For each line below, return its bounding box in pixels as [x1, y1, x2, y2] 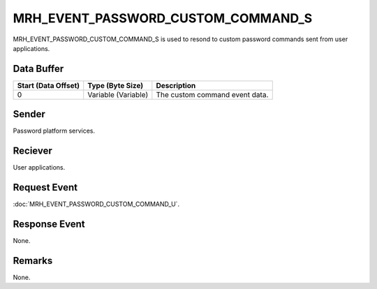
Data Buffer [13, 63, 64, 75]
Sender [13, 108, 45, 120]
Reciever [13, 145, 52, 157]
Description [156, 80, 196, 90]
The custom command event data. [156, 89, 269, 99]
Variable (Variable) [87, 89, 149, 99]
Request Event [13, 181, 78, 193]
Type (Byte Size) [87, 80, 144, 90]
